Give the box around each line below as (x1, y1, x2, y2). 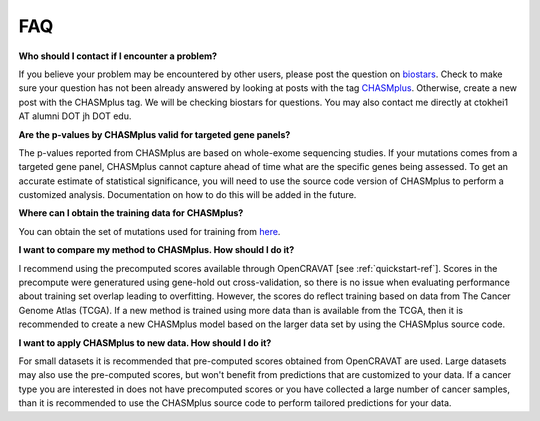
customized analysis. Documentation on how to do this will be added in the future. (18, 189, 357, 201)
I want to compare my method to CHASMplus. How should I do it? (18, 244, 295, 256)
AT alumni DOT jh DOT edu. (18, 110, 132, 122)
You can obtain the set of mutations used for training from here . (18, 225, 281, 237)
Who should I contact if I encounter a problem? (18, 50, 218, 62)
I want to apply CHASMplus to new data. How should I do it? (18, 336, 272, 349)
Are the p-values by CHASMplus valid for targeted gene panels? (18, 128, 291, 140)
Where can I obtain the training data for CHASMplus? (18, 207, 244, 219)
